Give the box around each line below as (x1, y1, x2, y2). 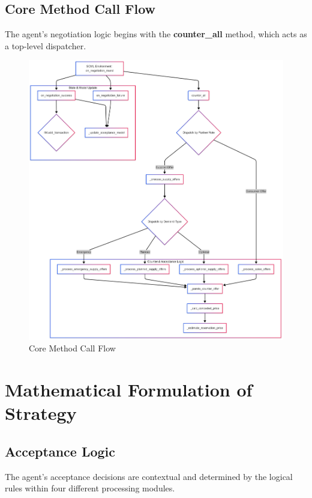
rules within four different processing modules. (5, 482, 175, 494)
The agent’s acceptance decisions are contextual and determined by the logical (5, 470, 293, 482)
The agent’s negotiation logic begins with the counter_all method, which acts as (5, 28, 307, 40)
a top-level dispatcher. (5, 39, 86, 52)
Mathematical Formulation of (5, 377, 253, 402)
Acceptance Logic (5, 442, 116, 460)
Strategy (5, 401, 77, 425)
